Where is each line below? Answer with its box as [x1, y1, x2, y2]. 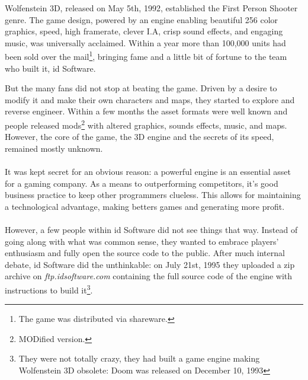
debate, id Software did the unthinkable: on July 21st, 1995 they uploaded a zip [5, 258, 295, 270]
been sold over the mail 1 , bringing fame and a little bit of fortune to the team [5, 49, 287, 63]
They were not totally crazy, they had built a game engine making [18, 352, 260, 365]
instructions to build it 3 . [5, 282, 93, 296]
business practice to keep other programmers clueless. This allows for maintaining [5, 189, 301, 201]
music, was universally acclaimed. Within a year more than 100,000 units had [5, 36, 286, 49]
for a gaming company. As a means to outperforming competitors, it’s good [5, 177, 278, 189]
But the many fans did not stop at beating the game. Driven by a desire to [5, 82, 277, 94]
